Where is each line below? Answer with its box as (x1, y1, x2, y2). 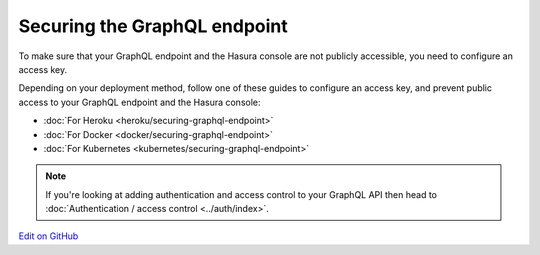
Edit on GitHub (18, 230, 79, 242)
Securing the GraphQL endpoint (18, 15, 289, 37)
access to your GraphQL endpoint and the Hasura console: (18, 96, 261, 108)
